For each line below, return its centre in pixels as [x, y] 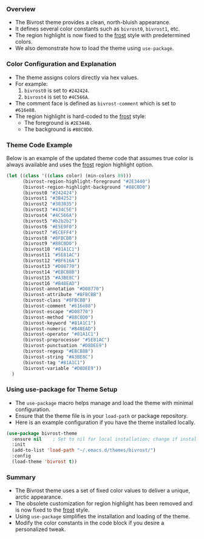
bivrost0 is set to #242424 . [57, 90]
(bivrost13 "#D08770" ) [51, 266]
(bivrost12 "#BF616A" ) [51, 261]
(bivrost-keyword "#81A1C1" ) [59, 323]
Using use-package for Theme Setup [62, 390]
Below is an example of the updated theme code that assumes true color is [100, 158]
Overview [21, 9]
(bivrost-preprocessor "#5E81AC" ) [66, 340]
